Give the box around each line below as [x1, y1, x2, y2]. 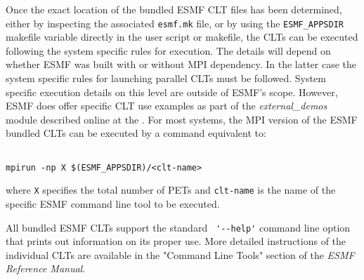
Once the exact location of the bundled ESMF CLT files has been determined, [6, 2, 342, 16]
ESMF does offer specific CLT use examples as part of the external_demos [6, 98, 327, 113]
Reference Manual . [6, 261, 86, 276]
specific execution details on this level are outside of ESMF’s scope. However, [6, 84, 338, 99]
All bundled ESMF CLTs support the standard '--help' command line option [6, 220, 351, 234]
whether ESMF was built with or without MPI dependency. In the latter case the [6, 57, 357, 72]
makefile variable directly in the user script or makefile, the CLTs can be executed [6, 29, 358, 44]
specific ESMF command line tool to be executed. [6, 196, 220, 211]
